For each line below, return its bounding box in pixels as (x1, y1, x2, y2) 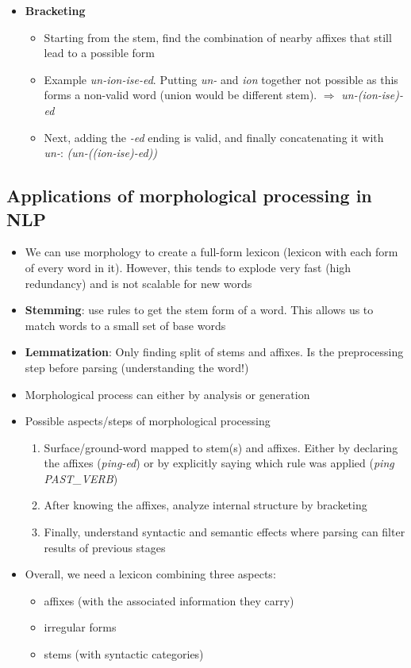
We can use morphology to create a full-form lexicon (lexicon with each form (25, 244, 398, 260)
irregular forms (44, 619, 117, 635)
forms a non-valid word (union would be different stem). (44, 86, 317, 103)
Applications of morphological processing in (6, 183, 372, 208)
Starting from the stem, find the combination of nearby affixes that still (44, 29, 392, 45)
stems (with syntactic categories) (44, 646, 204, 662)
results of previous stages (44, 539, 166, 555)
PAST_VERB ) (44, 470, 118, 486)
